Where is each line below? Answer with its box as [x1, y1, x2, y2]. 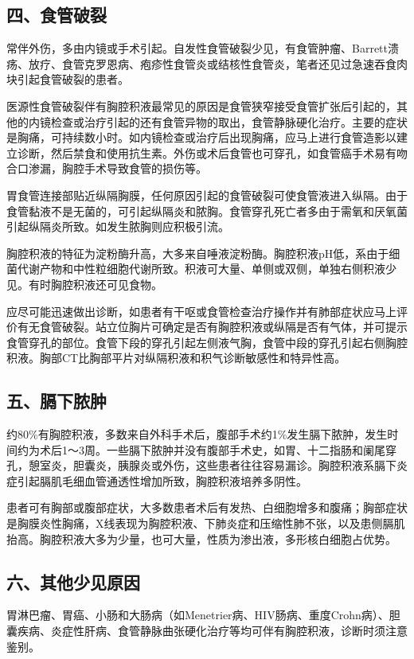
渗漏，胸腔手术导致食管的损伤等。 [28, 160, 207, 177]
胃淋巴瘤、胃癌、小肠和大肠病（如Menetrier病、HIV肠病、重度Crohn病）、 [6, 606, 389, 623]
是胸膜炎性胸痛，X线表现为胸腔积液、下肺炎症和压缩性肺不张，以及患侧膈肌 [6, 515, 405, 532]
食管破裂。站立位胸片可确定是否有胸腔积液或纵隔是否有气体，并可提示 [39, 318, 408, 335]
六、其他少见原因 [6, 569, 140, 594]
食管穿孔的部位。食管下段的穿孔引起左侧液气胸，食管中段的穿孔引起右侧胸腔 [6, 333, 408, 350]
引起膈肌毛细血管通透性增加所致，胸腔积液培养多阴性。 [17, 472, 307, 489]
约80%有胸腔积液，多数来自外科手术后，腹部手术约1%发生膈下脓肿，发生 [6, 426, 388, 443]
